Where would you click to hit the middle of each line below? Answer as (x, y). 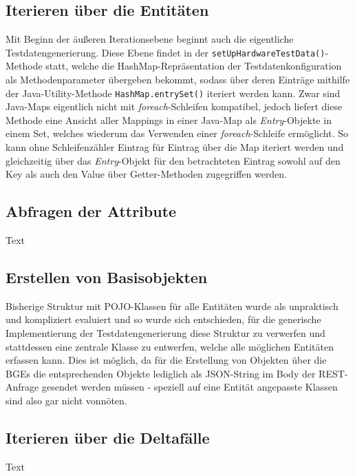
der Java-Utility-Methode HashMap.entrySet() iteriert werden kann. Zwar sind (173, 93)
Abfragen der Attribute (91, 211)
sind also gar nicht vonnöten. (66, 401)
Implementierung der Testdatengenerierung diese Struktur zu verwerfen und (165, 333)
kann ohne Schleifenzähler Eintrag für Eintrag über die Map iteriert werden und (175, 147)
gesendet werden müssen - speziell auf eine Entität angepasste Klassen (190, 387)
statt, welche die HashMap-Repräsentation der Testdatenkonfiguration (194, 66)
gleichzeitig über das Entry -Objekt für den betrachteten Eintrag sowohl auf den (173, 160)
